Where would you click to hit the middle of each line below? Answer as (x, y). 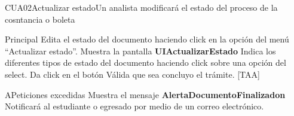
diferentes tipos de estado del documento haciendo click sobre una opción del (146, 62)
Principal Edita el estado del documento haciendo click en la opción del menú (147, 39)
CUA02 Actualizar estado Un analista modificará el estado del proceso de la (141, 7)
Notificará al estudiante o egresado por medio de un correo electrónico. (134, 106)
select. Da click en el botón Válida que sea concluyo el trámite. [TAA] (132, 74)
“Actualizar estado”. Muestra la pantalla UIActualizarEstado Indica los (140, 51)
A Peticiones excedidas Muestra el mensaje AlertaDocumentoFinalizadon (145, 94)
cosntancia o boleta (40, 19)
